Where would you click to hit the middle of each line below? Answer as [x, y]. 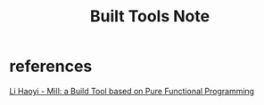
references [51, 66]
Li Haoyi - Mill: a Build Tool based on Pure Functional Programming [132, 91]
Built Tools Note [150, 16]
